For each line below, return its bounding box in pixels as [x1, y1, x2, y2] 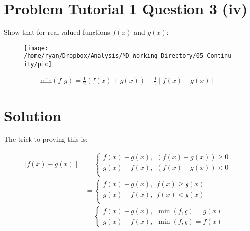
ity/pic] [24, 61, 52, 68]
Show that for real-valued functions [4, 27, 110, 37]
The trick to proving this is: [4, 134, 88, 144]
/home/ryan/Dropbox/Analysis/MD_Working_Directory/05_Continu [24, 52, 232, 60]
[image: [24, 44, 49, 51]
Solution [4, 105, 62, 126]
